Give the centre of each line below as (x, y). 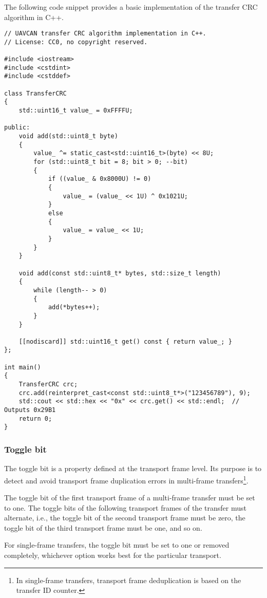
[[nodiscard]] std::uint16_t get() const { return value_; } (125, 341)
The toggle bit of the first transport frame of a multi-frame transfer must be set (130, 498)
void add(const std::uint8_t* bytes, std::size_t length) (120, 273)
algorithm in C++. (34, 17)
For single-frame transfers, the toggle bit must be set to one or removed (117, 545)
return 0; (35, 418)
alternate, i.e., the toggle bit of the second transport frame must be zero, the (125, 518)
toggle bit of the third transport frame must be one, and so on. (103, 527)
